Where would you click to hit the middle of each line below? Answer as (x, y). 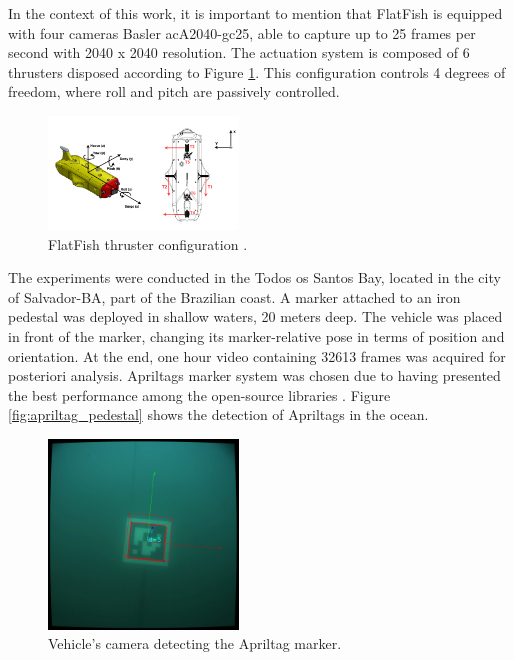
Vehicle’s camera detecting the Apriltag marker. (195, 643)
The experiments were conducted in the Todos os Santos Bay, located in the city (254, 277)
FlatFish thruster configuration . (148, 243)
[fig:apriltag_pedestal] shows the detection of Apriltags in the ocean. (218, 414)
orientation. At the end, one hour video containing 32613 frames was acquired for (257, 355)
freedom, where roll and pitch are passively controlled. (174, 91)
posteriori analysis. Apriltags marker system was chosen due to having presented (254, 375)
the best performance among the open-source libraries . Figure (199, 394)
